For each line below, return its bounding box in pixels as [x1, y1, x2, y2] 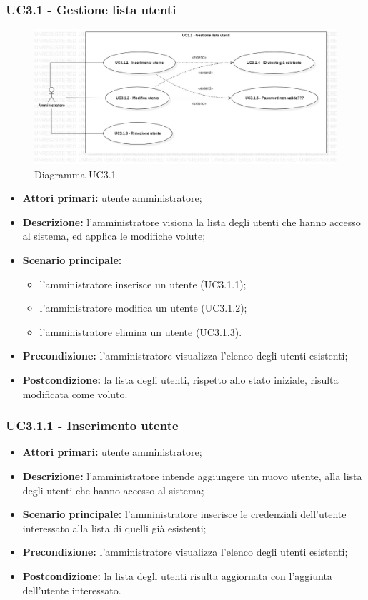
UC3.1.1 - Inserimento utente [6, 417, 179, 434]
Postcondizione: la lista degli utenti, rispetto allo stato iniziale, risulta [22, 372, 339, 387]
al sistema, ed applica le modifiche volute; [22, 228, 206, 243]
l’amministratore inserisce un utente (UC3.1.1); [39, 276, 247, 291]
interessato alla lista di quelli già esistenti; [22, 520, 207, 535]
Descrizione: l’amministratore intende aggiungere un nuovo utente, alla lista [22, 468, 362, 483]
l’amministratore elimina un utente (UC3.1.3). [39, 324, 242, 339]
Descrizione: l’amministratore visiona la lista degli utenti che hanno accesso [22, 214, 361, 229]
